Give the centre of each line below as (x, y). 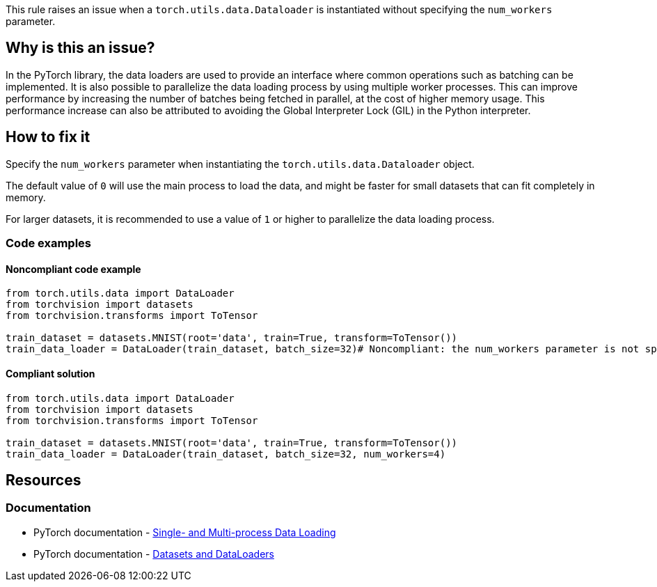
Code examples (49, 243)
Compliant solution (50, 373)
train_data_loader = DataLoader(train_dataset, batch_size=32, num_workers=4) (226, 454)
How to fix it (48, 137)
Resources (43, 480)
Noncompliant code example (73, 269)
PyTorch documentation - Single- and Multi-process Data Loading (185, 532)
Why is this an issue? (80, 48)
